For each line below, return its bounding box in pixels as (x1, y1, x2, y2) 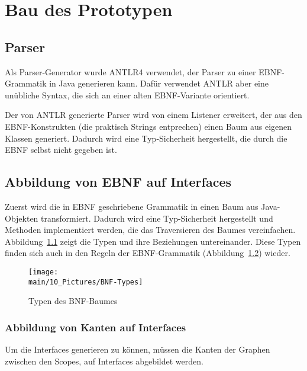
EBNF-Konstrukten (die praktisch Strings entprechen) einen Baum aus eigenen (5, 120, 292, 132)
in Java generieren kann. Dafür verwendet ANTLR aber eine (49, 77, 269, 89)
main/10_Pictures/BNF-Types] (28, 277, 143, 286)
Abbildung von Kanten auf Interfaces (5, 319, 186, 334)
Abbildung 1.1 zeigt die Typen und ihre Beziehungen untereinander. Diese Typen (5, 235, 301, 247)
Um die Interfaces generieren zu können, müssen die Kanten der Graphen (5, 343, 270, 356)
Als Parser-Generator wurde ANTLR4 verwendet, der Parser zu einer (5, 65, 256, 78)
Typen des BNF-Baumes (28, 295, 118, 307)
